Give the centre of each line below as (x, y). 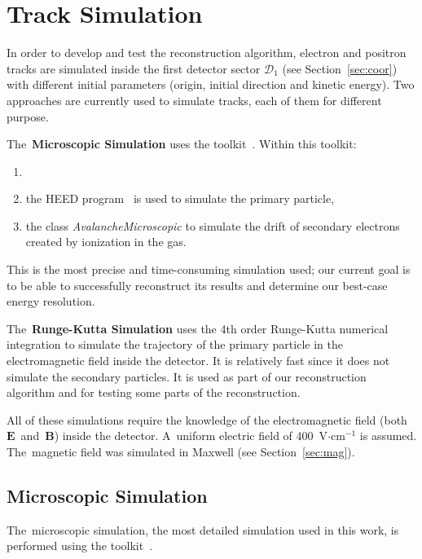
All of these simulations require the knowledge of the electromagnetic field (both (207, 419)
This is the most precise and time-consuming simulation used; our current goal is (209, 269)
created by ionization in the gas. (106, 242)
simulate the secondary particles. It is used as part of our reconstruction (187, 376)
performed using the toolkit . (80, 546)
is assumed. (388, 436)
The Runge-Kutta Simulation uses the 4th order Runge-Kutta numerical (198, 328)
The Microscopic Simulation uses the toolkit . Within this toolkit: (182, 144)
